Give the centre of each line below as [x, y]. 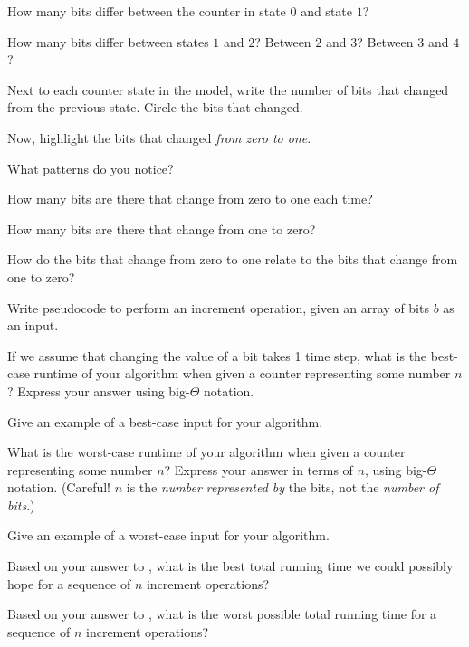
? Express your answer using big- [99, 390]
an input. [33, 325]
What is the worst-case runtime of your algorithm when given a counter [206, 452]
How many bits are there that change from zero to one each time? [190, 199]
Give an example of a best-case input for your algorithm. [165, 421]
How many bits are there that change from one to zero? [162, 228]
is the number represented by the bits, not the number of [282, 487]
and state [326, 11]
